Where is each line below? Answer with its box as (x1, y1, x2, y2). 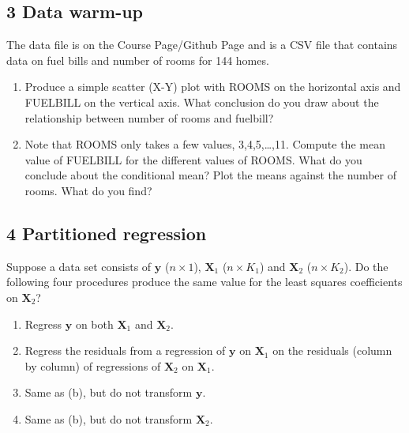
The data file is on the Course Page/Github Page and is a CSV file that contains (6, 36, 398, 53)
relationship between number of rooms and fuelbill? (24, 109, 274, 126)
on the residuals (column (272, 342, 392, 359)
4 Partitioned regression (6, 220, 207, 245)
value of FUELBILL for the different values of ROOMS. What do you (24, 151, 362, 168)
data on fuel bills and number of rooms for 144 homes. (6, 51, 269, 68)
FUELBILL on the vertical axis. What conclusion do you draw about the (24, 93, 379, 110)
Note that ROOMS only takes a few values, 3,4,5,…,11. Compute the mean (24, 136, 385, 152)
